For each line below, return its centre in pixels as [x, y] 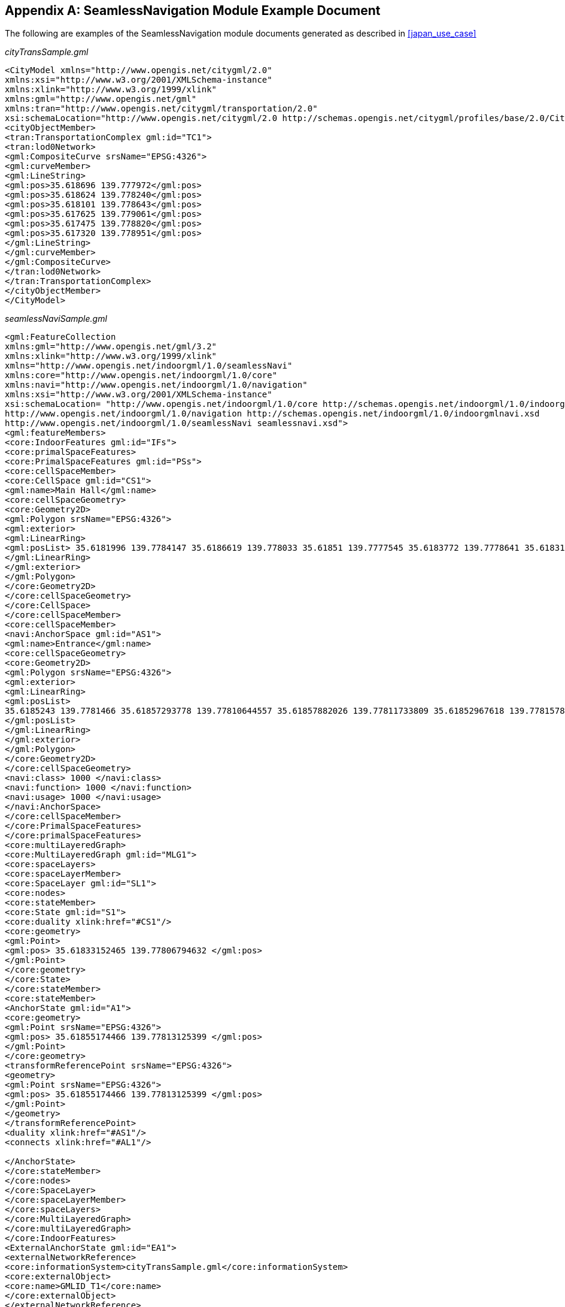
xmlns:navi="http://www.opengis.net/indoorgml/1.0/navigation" [156, 385]
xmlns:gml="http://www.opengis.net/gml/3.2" [111, 347]
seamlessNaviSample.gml [56, 319]
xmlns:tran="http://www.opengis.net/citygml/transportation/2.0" [161, 109]
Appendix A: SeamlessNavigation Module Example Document [193, 10]
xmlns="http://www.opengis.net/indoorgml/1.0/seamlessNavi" [149, 366]
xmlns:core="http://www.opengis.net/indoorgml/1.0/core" [141, 375]
